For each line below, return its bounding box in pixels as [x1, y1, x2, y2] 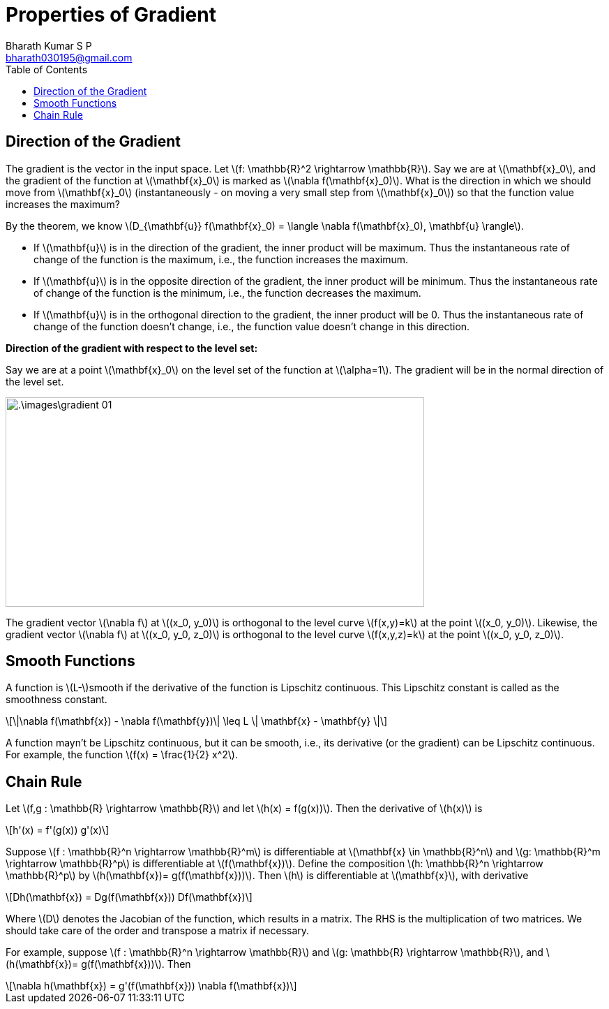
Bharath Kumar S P [6, 39, 92, 52]
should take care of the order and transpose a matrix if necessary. [6, 925, 310, 937]
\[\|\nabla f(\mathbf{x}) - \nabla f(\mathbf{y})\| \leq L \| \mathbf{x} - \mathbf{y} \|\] [6, 715, 388, 728]
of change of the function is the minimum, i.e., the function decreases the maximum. [33, 286, 421, 299]
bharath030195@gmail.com [6, 51, 133, 64]
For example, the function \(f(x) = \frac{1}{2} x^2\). [6, 749, 238, 761]
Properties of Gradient [6, 3, 216, 27]
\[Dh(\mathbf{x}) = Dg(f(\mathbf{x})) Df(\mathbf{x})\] [6, 891, 253, 904]
